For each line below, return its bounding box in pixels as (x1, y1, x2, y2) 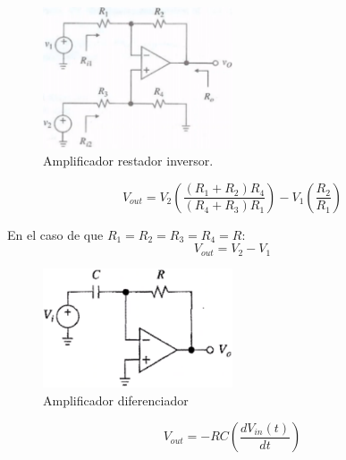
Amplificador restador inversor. (43, 151, 214, 170)
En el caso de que (7, 225, 104, 243)
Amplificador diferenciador (43, 390, 189, 409)
